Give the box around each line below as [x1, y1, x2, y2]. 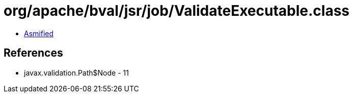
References [4, 46, 63, 60]
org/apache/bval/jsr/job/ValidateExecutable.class [4, 2, 350, 19]
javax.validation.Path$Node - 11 [24, 68, 129, 77]
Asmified [24, 29, 54, 38]
